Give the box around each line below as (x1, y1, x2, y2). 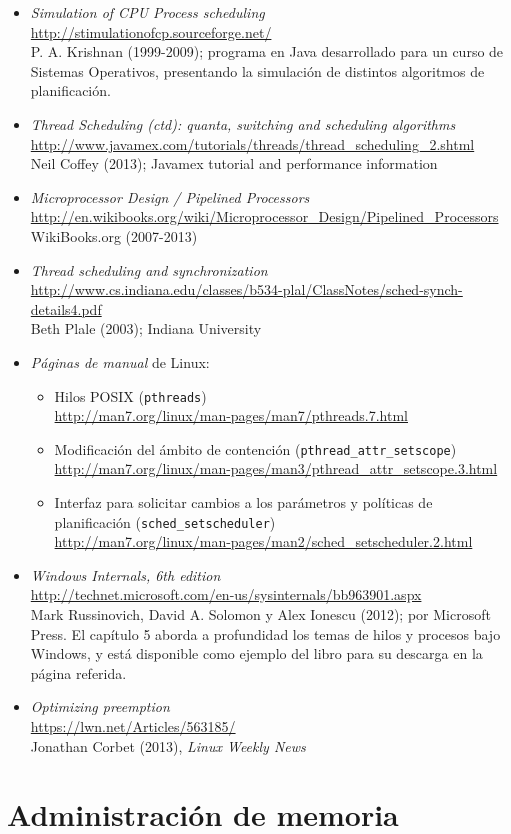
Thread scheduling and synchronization (30, 259, 268, 280)
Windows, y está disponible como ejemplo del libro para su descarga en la (30, 643, 483, 664)
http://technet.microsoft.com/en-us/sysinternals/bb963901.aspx (30, 584, 422, 605)
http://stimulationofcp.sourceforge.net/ (30, 21, 272, 42)
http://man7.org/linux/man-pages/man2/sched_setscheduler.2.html (54, 531, 473, 552)
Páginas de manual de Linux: (30, 351, 210, 372)
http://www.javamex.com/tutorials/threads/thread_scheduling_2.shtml (30, 133, 475, 154)
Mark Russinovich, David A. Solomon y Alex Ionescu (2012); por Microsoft (30, 604, 491, 625)
